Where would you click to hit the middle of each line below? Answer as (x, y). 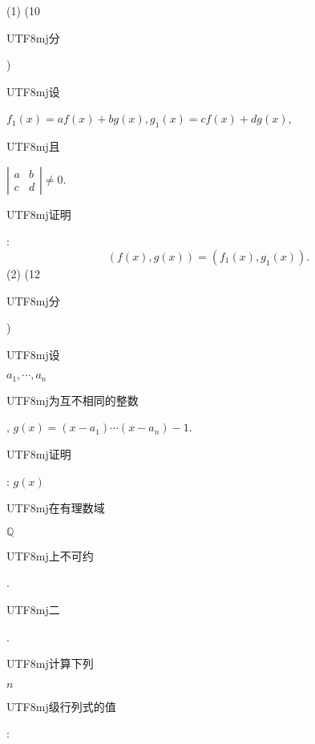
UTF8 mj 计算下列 (50, 663)
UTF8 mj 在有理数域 (56, 508)
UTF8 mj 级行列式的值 (61, 706)
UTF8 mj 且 (33, 146)
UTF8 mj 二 (33, 609)
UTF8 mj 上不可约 (50, 555)
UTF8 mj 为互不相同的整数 (73, 400)
